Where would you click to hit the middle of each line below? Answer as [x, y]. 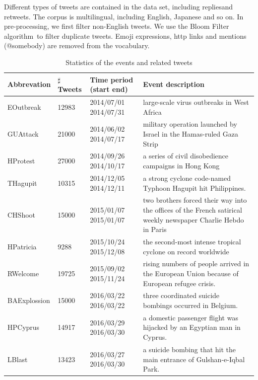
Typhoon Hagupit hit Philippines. [194, 188]
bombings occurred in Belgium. [191, 305]
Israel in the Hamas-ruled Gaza [191, 134]
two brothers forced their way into [195, 200]
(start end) [109, 89]
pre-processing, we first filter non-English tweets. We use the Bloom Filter [117, 26]
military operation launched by [190, 124]
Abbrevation [29, 84]
